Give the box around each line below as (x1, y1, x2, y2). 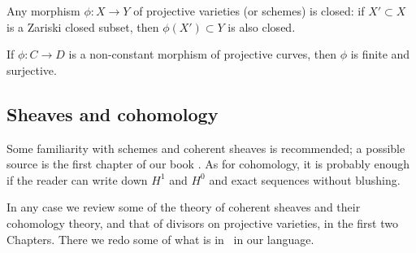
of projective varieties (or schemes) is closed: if (133, 2, 365, 19)
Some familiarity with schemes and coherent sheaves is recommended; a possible (6, 139, 405, 156)
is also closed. (227, 18, 296, 35)
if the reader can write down (6, 171, 148, 188)
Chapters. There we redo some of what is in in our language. (6, 230, 314, 247)
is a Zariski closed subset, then (6, 18, 159, 35)
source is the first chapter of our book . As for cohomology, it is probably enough (6, 155, 410, 172)
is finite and (350, 46, 410, 63)
